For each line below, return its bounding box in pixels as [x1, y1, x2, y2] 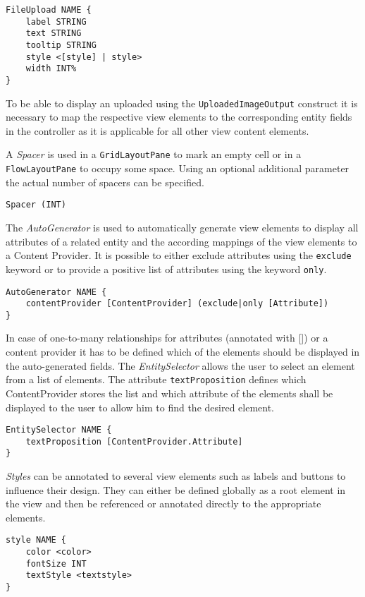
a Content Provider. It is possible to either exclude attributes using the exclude [6, 248, 352, 263]
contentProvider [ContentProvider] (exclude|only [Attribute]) [25, 298, 329, 309]
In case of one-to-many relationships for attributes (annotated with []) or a [6, 330, 328, 345]
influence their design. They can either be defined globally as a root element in [6, 482, 346, 497]
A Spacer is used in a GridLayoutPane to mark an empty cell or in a [6, 147, 302, 162]
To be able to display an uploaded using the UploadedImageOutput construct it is [6, 95, 358, 110]
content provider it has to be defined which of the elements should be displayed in [6, 344, 360, 359]
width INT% [25, 64, 77, 74]
